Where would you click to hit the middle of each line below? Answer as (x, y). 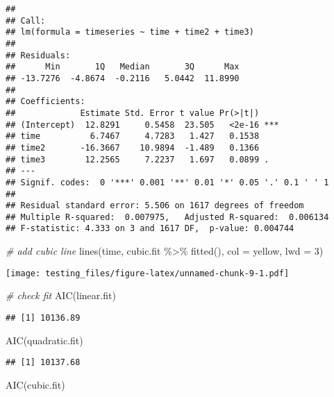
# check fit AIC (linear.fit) (61, 295)
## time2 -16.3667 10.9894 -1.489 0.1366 (133, 147)
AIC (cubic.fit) (35, 384)
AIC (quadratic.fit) (44, 340)
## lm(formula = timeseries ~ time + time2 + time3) (130, 32)
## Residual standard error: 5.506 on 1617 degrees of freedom (155, 206)
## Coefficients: (45, 102)
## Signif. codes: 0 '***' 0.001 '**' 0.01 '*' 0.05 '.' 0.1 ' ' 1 (167, 182)
